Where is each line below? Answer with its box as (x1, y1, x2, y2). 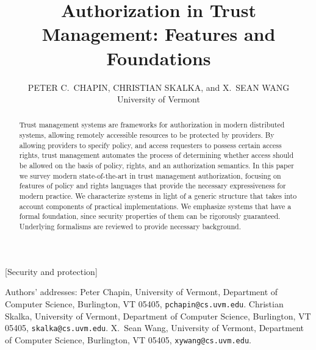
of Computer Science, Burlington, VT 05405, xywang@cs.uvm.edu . (5, 333, 251, 346)
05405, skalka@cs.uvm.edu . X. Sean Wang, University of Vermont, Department (5, 321, 304, 334)
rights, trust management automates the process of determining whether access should (19, 150, 293, 160)
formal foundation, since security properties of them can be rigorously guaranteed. (19, 211, 281, 221)
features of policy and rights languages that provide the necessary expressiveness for (19, 180, 286, 191)
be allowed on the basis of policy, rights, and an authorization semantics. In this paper (19, 160, 294, 171)
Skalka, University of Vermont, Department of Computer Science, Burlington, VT (5, 309, 311, 322)
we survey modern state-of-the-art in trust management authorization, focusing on (19, 170, 281, 180)
